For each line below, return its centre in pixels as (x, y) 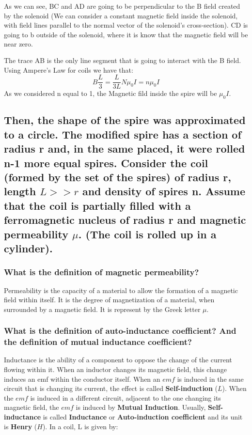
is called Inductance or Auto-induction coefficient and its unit (143, 417)
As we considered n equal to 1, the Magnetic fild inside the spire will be (110, 93)
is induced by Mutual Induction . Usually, (141, 407)
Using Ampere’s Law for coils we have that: (69, 70)
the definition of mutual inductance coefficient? (98, 342)
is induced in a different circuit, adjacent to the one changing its (126, 397)
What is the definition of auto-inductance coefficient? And (120, 331)
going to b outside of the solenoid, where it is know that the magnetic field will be (126, 34)
